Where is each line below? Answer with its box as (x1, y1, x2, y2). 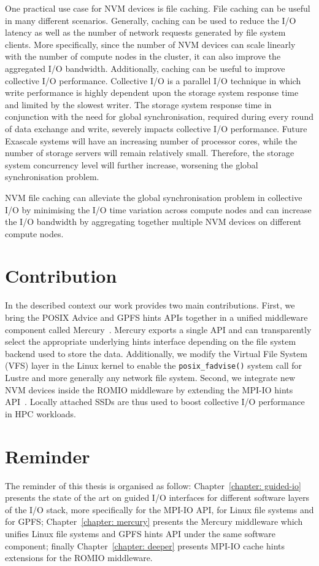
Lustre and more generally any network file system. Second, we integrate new (5, 371, 296, 384)
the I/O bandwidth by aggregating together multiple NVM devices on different (5, 215, 302, 228)
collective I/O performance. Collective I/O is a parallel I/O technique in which (5, 74, 301, 87)
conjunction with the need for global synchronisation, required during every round (5, 110, 313, 123)
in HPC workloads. (5, 407, 76, 420)
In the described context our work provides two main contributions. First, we (5, 299, 295, 312)
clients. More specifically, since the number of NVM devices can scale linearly (5, 37, 296, 50)
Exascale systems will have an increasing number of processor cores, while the (5, 134, 298, 147)
